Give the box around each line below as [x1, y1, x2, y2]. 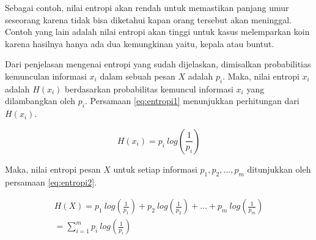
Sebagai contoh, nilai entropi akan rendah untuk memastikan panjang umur [5, 1, 289, 13]
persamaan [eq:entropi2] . [5, 175, 97, 188]
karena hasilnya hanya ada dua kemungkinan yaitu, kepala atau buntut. [5, 37, 274, 50]
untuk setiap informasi [113, 162, 197, 175]
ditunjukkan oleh [247, 162, 311, 175]
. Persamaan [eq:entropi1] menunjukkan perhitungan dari [85, 94, 299, 107]
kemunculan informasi [5, 69, 87, 82]
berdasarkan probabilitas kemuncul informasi [65, 82, 233, 95]
